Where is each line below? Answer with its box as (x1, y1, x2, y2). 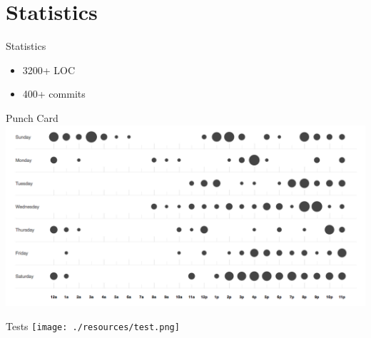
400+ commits (22, 86, 86, 101)
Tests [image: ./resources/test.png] (6, 319, 180, 334)
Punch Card (6, 110, 59, 125)
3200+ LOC (22, 62, 76, 77)
